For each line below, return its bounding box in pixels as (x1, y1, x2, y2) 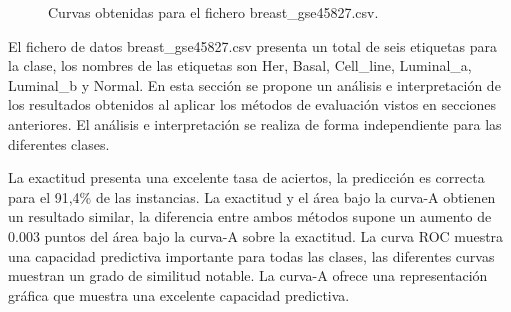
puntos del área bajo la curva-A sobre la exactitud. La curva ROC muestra (44, 225, 504, 246)
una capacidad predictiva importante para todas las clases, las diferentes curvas (8, 245, 495, 266)
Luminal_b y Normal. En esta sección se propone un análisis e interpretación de (8, 74, 501, 95)
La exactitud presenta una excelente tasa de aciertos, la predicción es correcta (8, 167, 485, 188)
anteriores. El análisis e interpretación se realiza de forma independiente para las (8, 113, 502, 134)
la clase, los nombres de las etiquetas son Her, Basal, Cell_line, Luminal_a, (8, 55, 472, 76)
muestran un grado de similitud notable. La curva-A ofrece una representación (8, 265, 488, 286)
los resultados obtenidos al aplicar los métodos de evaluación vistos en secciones (8, 94, 497, 115)
